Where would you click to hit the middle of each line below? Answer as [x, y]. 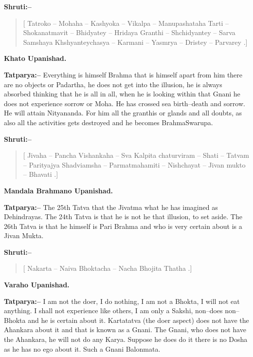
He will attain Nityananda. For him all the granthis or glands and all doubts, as [123, 113]
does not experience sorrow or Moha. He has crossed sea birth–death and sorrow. [125, 103]
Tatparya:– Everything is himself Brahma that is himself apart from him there [123, 74]
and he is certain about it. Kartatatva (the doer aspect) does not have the [138, 320]
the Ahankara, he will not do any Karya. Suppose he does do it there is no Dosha [126, 339]
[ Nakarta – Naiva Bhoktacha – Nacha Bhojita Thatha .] [108, 268]
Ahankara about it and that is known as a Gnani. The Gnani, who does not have [125, 329]
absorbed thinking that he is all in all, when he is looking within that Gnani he [122, 94]
